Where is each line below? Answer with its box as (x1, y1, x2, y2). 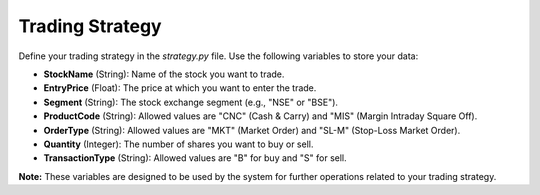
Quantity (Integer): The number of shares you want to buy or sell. (43, 138, 314, 150)
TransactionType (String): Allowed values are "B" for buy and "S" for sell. (43, 152, 347, 164)
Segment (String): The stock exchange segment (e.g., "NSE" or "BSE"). (43, 96, 339, 108)
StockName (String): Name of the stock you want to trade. (43, 68, 285, 80)
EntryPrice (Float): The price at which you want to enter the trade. (43, 82, 317, 94)
